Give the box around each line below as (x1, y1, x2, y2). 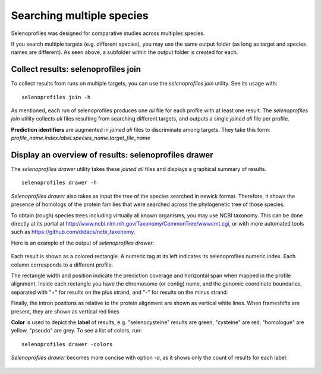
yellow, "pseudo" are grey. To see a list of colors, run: (11, 327, 142, 334)
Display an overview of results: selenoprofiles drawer (11, 150, 213, 160)
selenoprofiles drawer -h (21, 179, 97, 186)
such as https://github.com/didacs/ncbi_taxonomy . (11, 229, 136, 236)
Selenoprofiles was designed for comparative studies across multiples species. (11, 30, 205, 37)
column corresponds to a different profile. (11, 261, 114, 268)
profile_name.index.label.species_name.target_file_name (11, 134, 151, 142)
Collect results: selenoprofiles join (11, 64, 141, 74)
